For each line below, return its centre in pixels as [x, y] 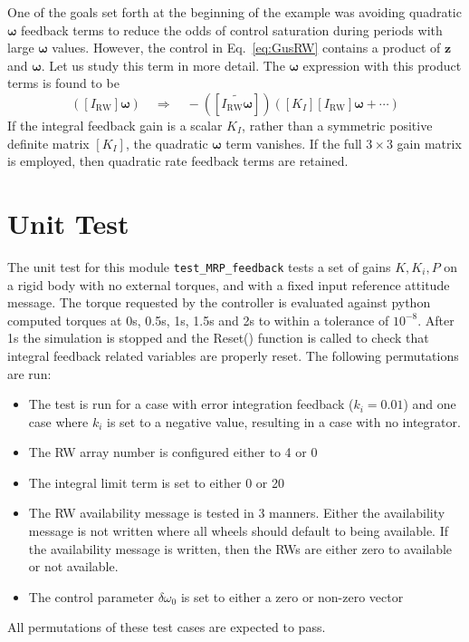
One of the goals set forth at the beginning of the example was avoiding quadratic [234, 12]
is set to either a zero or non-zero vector [292, 596]
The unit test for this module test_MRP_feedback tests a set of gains [199, 266]
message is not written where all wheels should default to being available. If [239, 531]
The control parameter [91, 596]
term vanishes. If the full [294, 143]
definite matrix [48, 143]
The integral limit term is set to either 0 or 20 [157, 482]
